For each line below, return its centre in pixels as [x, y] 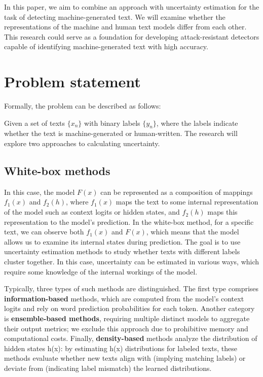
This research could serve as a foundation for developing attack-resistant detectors [132, 36]
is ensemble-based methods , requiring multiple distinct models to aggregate [127, 318]
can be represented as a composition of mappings [177, 192]
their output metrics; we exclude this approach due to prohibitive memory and [126, 328]
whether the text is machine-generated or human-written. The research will [121, 133]
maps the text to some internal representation [187, 202]
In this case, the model [40, 192]
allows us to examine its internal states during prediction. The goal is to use [122, 241]
